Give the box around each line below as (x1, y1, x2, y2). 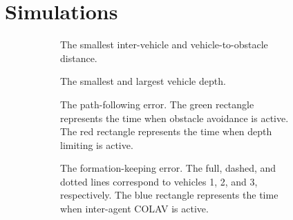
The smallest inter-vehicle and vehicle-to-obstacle (60, 37, 268, 52)
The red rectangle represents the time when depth (60, 124, 272, 139)
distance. (60, 50, 97, 65)
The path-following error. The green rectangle (60, 97, 254, 111)
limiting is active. (60, 137, 133, 152)
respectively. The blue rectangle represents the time (60, 188, 278, 202)
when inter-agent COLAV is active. (60, 201, 209, 216)
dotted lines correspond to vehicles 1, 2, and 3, (60, 174, 258, 188)
